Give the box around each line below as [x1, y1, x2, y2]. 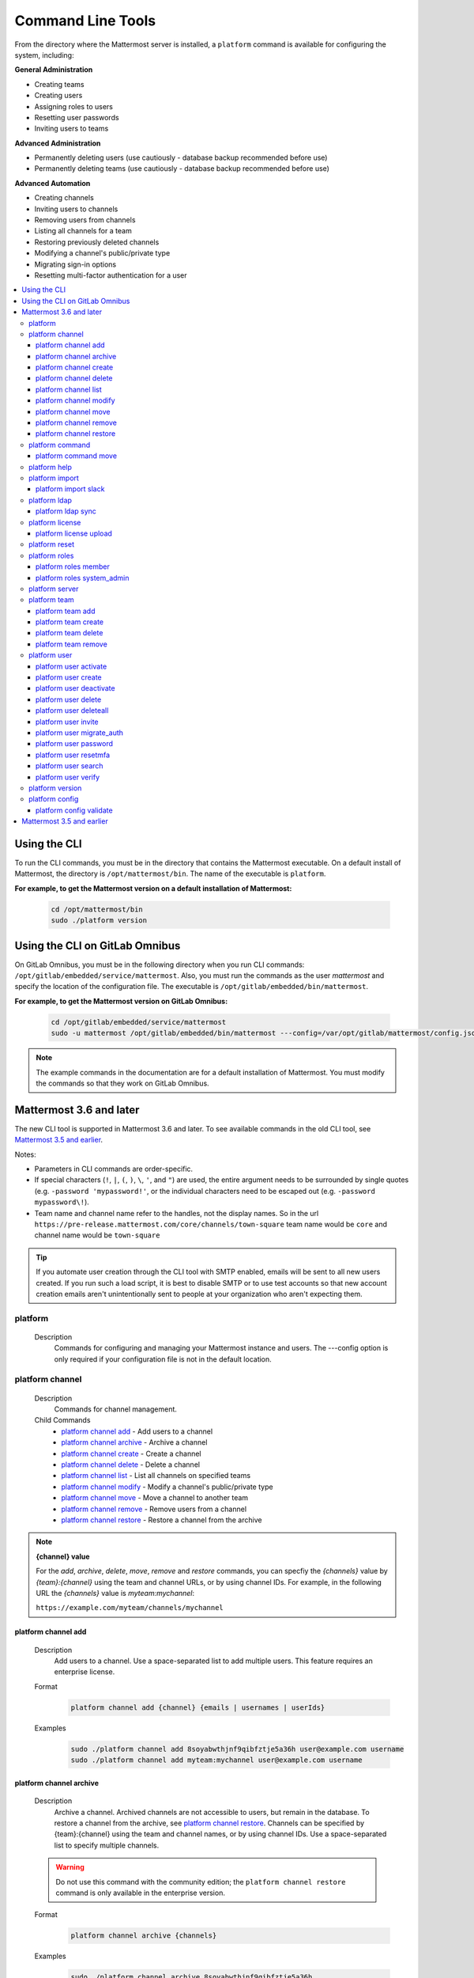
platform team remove [36, 639, 108, 649]
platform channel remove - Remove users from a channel [61, 1504, 247, 1514]
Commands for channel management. [54, 1404, 178, 1414]
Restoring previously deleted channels [34, 237, 160, 247]
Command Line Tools [14, 12, 156, 29]
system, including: [14, 50, 74, 59]
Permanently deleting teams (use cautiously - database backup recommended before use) [34, 164, 329, 173]
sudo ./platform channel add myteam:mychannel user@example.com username [70, 1756, 363, 1764]
